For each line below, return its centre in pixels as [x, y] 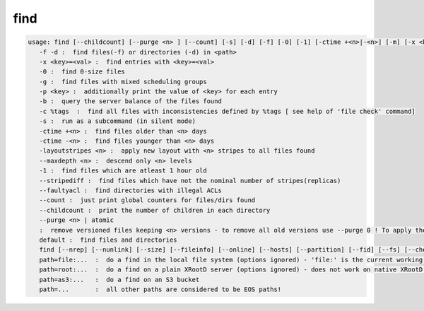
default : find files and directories [108, 240]
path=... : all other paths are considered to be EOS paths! [160, 289]
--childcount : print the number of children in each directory [155, 210]
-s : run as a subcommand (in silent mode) [117, 121]
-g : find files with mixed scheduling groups [123, 82]
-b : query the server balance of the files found [130, 101]
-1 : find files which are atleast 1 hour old [123, 171]
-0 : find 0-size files [82, 72]
